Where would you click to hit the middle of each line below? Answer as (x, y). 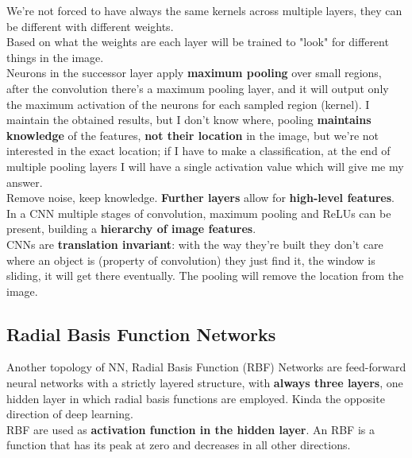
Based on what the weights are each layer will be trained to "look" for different (198, 42)
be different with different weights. (90, 26)
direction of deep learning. (70, 414)
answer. (25, 182)
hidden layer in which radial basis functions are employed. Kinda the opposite (196, 398)
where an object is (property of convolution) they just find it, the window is (191, 260)
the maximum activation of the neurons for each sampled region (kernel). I (188, 104)
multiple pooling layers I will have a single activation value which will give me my (205, 166)
